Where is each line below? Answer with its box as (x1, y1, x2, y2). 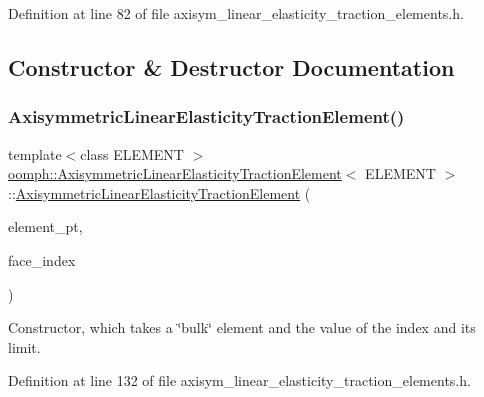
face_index (8, 249, 76, 270)
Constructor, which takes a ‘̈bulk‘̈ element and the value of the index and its (8, 317, 476, 338)
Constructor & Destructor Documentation (8, 51, 455, 82)
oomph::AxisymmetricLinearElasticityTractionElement (8, 163, 342, 184)
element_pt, (8, 216, 83, 237)
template (8, 143, 62, 164)
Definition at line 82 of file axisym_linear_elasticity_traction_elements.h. (8, 3, 464, 23)
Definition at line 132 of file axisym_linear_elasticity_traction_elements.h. (8, 370, 471, 391)
